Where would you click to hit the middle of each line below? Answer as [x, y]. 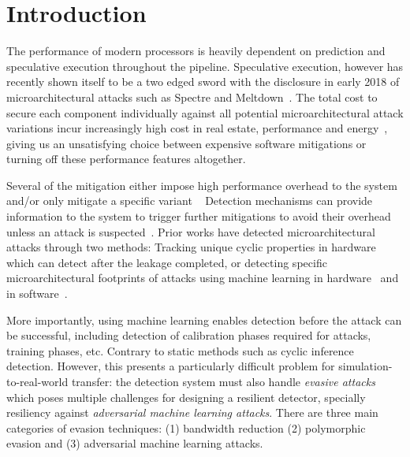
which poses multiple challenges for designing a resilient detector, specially [186, 397]
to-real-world [37, 381]
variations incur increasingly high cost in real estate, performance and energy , [197, 128]
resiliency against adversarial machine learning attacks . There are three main [192, 412]
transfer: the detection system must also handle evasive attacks [223, 381]
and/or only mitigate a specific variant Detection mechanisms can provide [190, 201]
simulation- [365, 366]
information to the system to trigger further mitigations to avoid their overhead [199, 216]
